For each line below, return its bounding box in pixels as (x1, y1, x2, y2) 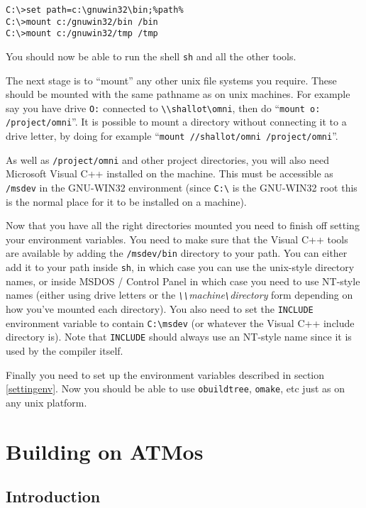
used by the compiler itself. (6, 343, 123, 358)
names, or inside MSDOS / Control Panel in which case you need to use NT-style (6, 273, 360, 288)
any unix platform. (6, 394, 87, 409)
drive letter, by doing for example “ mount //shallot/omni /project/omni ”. (6, 128, 338, 143)
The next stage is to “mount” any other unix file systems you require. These (6, 72, 337, 87)
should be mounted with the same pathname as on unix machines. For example (6, 87, 350, 101)
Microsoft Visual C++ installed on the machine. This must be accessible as (6, 166, 333, 181)
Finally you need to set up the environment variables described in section (6, 367, 325, 382)
